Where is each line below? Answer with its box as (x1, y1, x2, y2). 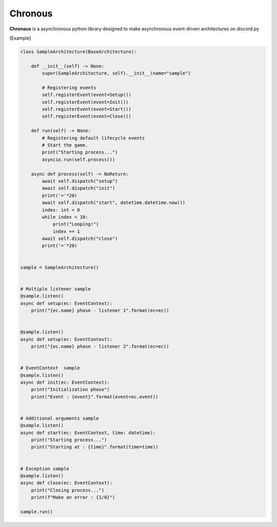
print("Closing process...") (31, 487, 105, 493)
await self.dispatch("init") (42, 185, 115, 191)
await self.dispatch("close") (42, 236, 118, 241)
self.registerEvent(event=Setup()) (42, 92, 132, 98)
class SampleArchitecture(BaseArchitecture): (20, 49, 137, 54)
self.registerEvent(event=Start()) (42, 106, 132, 112)
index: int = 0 (42, 207, 81, 213)
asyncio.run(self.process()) (42, 157, 115, 162)
